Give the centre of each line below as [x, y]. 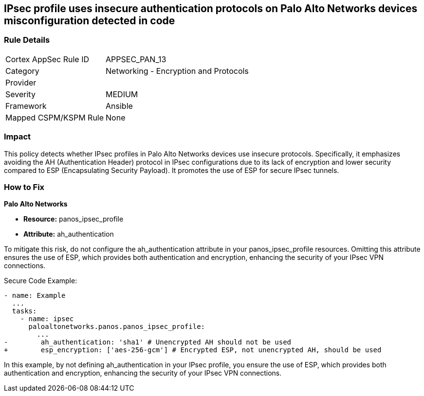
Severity [20, 94]
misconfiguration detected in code [90, 21]
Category [22, 71]
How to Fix [24, 187]
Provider [21, 82]
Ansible [119, 106]
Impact [18, 137]
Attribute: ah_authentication [69, 234]
